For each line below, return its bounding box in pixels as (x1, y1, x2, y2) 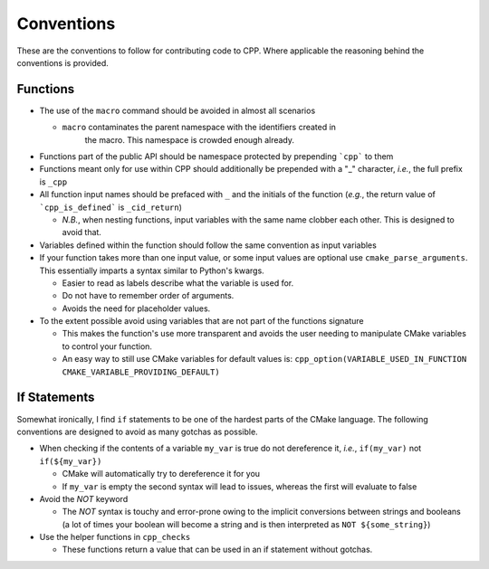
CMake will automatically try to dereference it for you (62, 469, 261, 479)
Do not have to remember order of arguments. (62, 290, 235, 301)
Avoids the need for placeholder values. (62, 303, 211, 314)
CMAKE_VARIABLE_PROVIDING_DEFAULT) (62, 366, 221, 377)
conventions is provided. (16, 57, 109, 68)
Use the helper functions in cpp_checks (39, 532, 191, 543)
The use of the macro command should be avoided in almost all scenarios (39, 105, 316, 116)
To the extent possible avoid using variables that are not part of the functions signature (39, 316, 364, 327)
